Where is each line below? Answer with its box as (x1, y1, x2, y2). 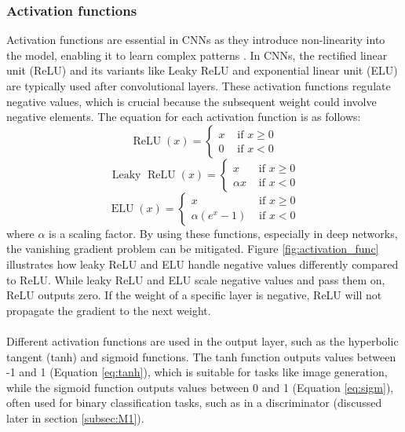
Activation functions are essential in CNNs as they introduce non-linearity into (6, 31, 385, 48)
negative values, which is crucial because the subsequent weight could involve (6, 93, 377, 109)
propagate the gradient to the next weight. (6, 302, 211, 318)
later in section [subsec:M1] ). (6, 409, 144, 426)
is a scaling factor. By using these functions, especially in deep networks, (49, 225, 398, 241)
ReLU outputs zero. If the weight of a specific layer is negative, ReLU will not (6, 287, 382, 303)
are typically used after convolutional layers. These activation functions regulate (6, 78, 391, 93)
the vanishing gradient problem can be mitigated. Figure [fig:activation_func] (6, 240, 379, 257)
